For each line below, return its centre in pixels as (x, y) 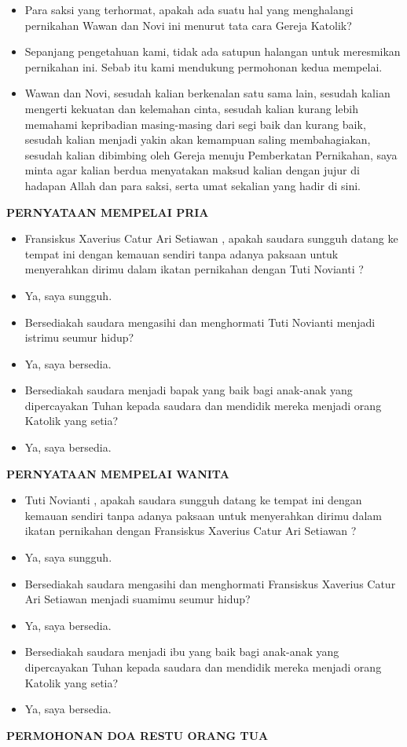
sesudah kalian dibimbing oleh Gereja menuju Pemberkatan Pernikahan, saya (211, 154)
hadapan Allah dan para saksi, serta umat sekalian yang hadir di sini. (192, 185)
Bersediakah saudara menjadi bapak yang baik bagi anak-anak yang (189, 390)
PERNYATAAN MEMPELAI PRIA (108, 212)
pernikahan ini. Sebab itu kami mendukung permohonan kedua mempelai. (203, 66)
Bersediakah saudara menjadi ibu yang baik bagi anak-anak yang (182, 652)
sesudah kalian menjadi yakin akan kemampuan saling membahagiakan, (198, 139)
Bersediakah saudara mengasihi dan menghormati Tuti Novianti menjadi (200, 322)
